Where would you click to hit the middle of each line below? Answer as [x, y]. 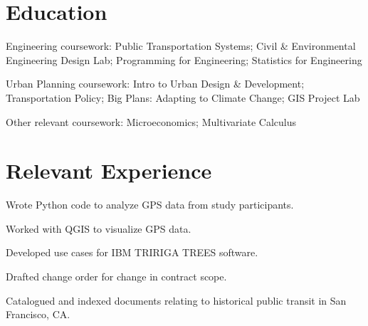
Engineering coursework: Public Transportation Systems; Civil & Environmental [181, 46]
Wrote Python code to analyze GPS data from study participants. [150, 205]
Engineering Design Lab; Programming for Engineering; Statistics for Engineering [184, 59]
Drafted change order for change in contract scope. [116, 276]
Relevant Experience [109, 170]
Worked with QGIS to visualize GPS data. [99, 228]
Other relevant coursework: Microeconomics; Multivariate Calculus [151, 121]
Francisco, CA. [38, 314]
